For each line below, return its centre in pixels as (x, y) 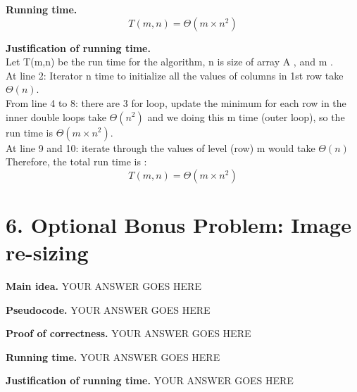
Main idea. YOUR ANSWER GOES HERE (104, 286)
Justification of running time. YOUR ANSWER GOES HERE (150, 380)
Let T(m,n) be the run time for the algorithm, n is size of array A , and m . (169, 62)
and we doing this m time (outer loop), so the (246, 116)
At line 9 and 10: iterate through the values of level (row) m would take (161, 147)
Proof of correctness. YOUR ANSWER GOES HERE (129, 333)
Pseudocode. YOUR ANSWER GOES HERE (108, 309)
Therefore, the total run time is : (76, 162)
